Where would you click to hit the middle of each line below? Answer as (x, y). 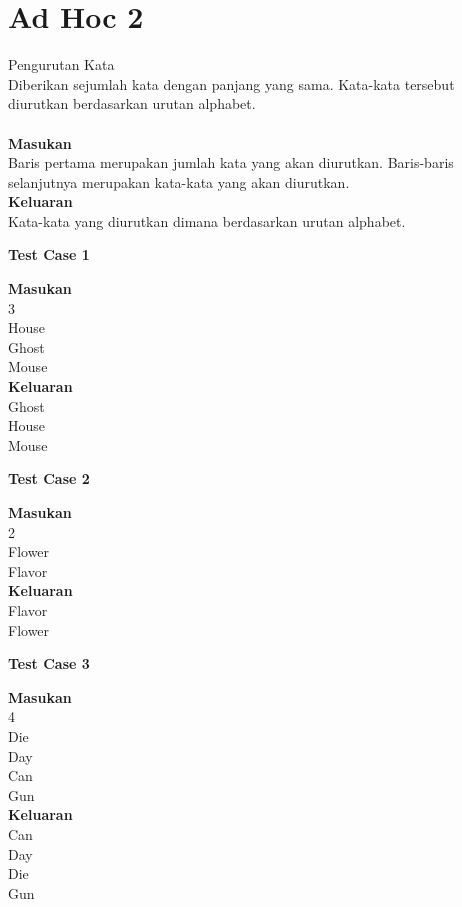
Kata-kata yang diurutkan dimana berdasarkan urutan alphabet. (207, 220)
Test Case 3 (49, 663)
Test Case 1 (49, 254)
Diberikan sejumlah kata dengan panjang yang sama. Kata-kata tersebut (231, 83)
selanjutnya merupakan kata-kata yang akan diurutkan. (179, 181)
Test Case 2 (49, 478)
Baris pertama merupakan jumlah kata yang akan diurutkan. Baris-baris (231, 162)
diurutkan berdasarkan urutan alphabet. (132, 103)
